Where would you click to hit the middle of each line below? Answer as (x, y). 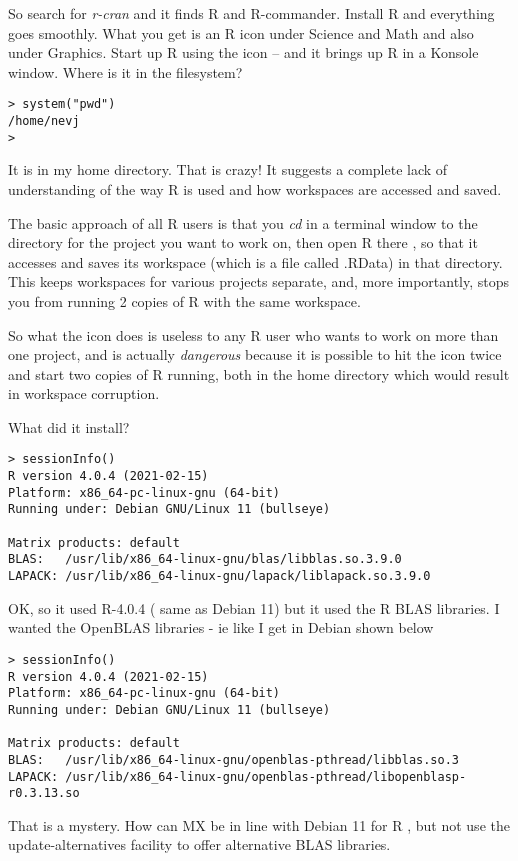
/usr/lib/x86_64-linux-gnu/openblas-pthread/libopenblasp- (266, 776)
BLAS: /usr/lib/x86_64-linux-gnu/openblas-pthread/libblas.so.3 (234, 759)
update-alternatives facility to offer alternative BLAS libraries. (199, 844)
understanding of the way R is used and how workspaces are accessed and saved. (255, 188)
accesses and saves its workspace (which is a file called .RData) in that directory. (255, 261)
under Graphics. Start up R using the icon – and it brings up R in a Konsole (243, 52)
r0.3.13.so (44, 793)
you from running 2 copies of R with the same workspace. (184, 300)
